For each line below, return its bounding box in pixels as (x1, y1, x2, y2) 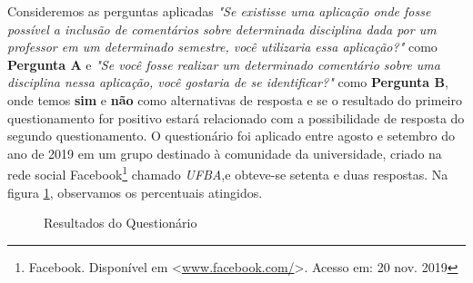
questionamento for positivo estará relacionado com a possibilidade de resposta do (7, 108, 465, 127)
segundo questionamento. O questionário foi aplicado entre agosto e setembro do (7, 126, 456, 145)
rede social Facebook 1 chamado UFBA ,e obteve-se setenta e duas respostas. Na (7, 162, 448, 183)
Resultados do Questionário (44, 213, 197, 232)
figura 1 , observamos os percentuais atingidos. (7, 182, 263, 201)
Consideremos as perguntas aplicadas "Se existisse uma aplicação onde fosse (7, 2, 431, 20)
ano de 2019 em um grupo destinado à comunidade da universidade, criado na (7, 143, 442, 162)
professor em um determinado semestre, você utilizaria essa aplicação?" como (7, 37, 438, 56)
